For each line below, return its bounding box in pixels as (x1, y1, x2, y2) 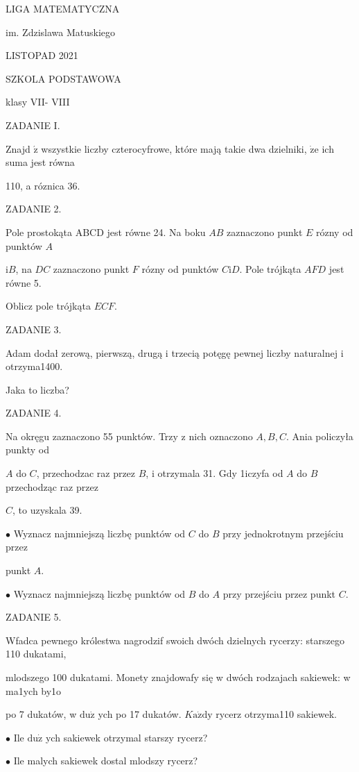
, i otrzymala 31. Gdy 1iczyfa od (146, 466, 283, 480)
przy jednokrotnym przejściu (222, 526, 344, 540)
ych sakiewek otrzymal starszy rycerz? (45, 730, 208, 744)
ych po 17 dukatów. (98, 707, 182, 721)
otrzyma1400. (6, 359, 63, 374)
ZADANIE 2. (6, 201, 62, 216)
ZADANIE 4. (6, 405, 62, 420)
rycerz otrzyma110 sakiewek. (216, 707, 338, 721)
